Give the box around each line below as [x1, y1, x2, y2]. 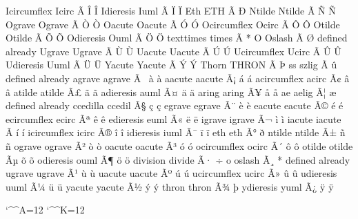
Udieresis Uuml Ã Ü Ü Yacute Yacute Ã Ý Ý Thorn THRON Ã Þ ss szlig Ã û [6, 57, 337, 72]
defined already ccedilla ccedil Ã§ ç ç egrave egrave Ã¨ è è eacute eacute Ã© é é [6, 98, 344, 113]
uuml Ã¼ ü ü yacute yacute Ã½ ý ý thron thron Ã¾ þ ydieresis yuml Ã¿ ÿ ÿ [6, 179, 334, 193]
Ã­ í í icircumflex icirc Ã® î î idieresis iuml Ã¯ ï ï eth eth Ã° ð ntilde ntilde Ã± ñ [6, 125, 346, 140]
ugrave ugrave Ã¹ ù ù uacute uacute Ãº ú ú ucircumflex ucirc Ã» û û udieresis [6, 166, 337, 180]
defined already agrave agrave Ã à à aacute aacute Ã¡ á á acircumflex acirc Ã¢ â [6, 70, 350, 85]
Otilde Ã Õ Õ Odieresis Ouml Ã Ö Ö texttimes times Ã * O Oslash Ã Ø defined [6, 30, 348, 45]
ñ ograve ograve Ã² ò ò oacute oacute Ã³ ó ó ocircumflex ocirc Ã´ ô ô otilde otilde [6, 138, 353, 153]
